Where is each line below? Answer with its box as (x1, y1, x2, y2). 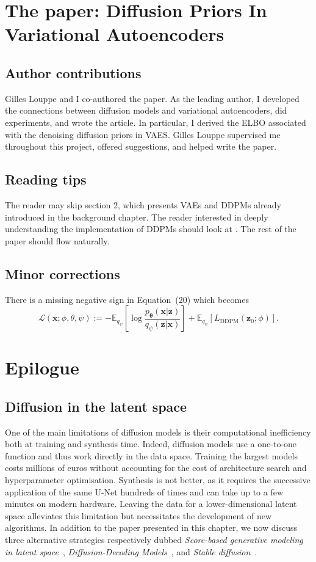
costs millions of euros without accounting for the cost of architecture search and (5, 461, 307, 474)
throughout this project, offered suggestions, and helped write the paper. (5, 140, 277, 153)
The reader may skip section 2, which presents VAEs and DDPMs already (5, 198, 281, 211)
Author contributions (5, 63, 142, 82)
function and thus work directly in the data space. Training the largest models (5, 449, 298, 462)
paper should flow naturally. (5, 234, 110, 247)
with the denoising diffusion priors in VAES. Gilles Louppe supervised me (5, 128, 281, 140)
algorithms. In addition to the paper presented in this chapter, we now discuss (5, 521, 297, 534)
